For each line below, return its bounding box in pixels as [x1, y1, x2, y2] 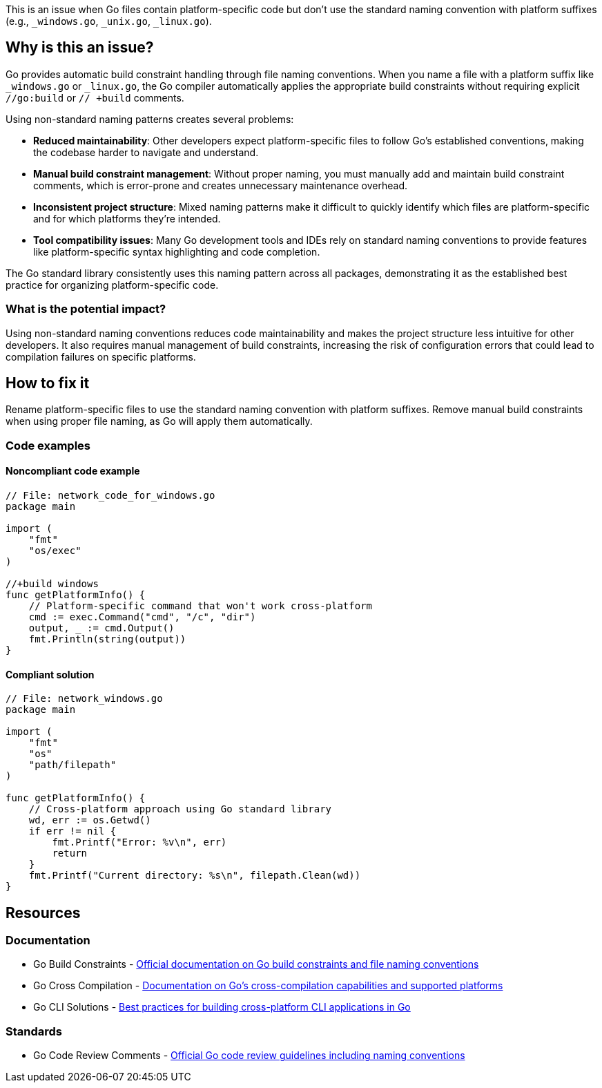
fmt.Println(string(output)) [28, 633, 186, 645]
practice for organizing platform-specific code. [6, 278, 219, 291]
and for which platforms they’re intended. [33, 212, 221, 225]
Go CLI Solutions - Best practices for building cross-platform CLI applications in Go [33, 1001, 411, 1013]
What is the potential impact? [6, 302, 166, 316]
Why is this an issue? [6, 39, 154, 57]
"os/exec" [28, 545, 81, 557]
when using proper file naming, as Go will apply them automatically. [6, 415, 313, 428]
